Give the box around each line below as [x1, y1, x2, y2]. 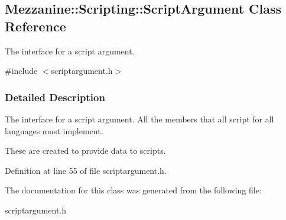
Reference [5, 17, 66, 35]
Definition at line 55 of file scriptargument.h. [5, 164, 167, 176]
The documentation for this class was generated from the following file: [5, 184, 262, 196]
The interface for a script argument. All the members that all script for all [5, 113, 274, 125]
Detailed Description [5, 89, 105, 104]
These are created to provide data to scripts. [5, 144, 166, 157]
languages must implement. [5, 124, 103, 137]
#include [5, 64, 38, 77]
